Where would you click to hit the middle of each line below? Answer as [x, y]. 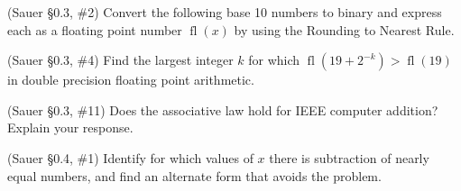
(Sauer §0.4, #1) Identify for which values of [130, 157]
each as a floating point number [95, 29]
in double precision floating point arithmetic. [131, 80]
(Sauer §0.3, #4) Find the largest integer [120, 60]
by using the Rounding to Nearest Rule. [344, 29]
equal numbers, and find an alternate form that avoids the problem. [194, 175]
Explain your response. [70, 127]
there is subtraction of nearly [349, 157]
